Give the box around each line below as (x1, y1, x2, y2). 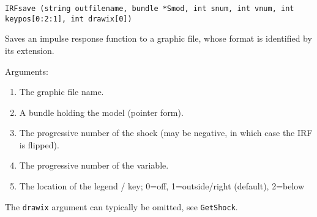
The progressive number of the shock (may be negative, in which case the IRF (19, 126, 313, 139)
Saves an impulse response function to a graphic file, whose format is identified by (5, 32, 312, 45)
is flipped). (19, 138, 59, 151)
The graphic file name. (19, 85, 104, 98)
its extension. (5, 44, 54, 56)
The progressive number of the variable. (19, 159, 169, 172)
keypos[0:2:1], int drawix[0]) (5, 14, 132, 23)
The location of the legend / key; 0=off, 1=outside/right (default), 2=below (19, 180, 305, 192)
